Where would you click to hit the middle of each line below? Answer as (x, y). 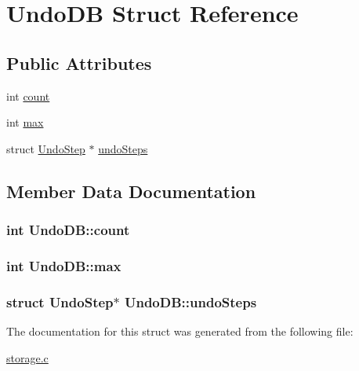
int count (28, 96)
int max (25, 122)
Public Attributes (79, 62)
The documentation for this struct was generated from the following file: (180, 331)
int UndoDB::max (64, 265)
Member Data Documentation (131, 191)
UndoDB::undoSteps (190, 301)
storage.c (27, 357)
